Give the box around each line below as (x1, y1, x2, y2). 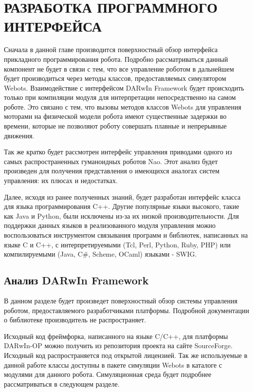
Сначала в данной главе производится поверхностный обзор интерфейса (4, 44, 218, 55)
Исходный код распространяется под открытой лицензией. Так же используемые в (4, 350, 248, 360)
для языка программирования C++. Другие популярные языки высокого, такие (4, 201, 239, 211)
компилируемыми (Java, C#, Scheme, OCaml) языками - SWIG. (4, 249, 197, 259)
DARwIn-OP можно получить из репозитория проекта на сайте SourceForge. (4, 340, 233, 351)
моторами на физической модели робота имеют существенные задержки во (4, 111, 227, 121)
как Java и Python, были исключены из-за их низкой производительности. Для (4, 210, 239, 221)
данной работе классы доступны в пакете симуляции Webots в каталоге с (4, 359, 222, 370)
